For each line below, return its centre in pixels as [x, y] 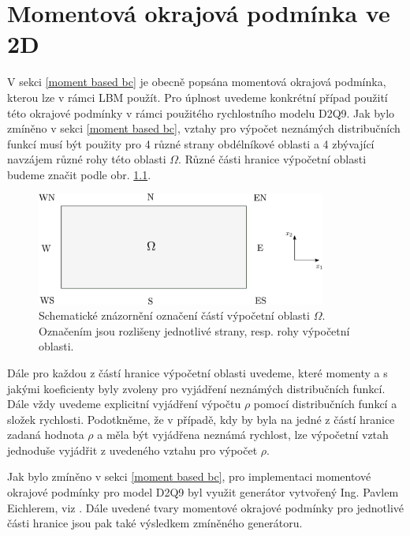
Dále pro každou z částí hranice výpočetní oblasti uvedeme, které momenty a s [198, 372]
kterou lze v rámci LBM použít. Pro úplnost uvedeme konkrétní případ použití [198, 97]
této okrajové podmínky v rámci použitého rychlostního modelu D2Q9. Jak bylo [201, 112]
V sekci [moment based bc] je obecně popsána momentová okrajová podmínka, [197, 82]
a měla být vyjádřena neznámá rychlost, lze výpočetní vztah [243, 435]
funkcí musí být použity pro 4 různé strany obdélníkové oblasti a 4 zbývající [191, 143]
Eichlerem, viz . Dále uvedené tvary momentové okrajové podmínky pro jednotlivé [206, 507]
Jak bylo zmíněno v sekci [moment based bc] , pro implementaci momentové [189, 476]
